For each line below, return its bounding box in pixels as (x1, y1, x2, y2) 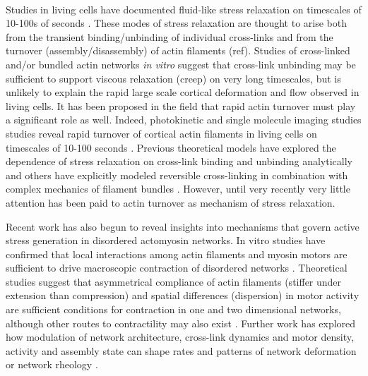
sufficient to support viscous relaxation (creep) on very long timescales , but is (6, 71, 341, 85)
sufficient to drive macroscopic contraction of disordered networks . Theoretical (6, 260, 348, 275)
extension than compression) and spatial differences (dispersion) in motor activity (6, 288, 360, 303)
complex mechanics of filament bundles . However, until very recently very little (6, 181, 350, 196)
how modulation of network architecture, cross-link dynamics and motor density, (6, 329, 354, 344)
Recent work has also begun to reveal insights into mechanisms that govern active (6, 219, 360, 234)
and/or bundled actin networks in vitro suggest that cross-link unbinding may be (6, 56, 356, 71)
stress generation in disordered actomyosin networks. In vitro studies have (6, 233, 326, 248)
